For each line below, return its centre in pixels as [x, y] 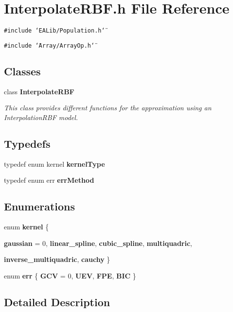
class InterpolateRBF [39, 91]
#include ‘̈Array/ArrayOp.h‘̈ [49, 45]
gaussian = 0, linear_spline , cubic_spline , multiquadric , [98, 243]
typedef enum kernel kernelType [54, 164]
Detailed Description [57, 302]
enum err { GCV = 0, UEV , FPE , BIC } [70, 275]
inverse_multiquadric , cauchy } [57, 259]
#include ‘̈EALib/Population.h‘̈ [54, 31]
